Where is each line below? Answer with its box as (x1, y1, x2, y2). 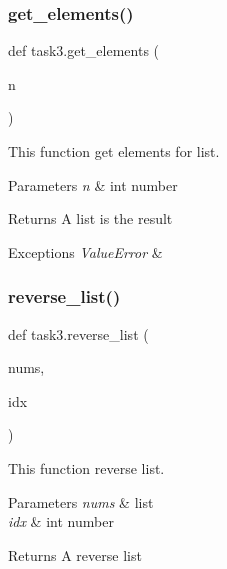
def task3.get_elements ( (8, 40, 160, 61)
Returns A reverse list (8, 544, 142, 565)
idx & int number (8, 511, 114, 532)
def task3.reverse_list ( (8, 323, 149, 344)
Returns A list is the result (8, 208, 173, 229)
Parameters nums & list (8, 491, 154, 512)
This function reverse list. (8, 457, 165, 478)
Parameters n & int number (8, 174, 178, 195)
